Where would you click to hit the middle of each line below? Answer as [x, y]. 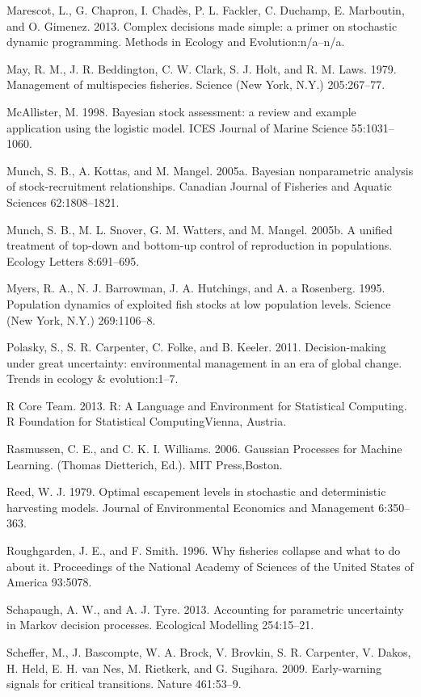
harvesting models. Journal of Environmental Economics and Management [191, 507]
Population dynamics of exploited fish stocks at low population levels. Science [199, 303]
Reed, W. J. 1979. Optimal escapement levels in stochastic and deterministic [196, 491]
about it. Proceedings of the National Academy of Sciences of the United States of [210, 566]
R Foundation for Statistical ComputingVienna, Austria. [147, 421]
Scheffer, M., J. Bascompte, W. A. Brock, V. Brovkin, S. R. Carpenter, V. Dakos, [209, 652]
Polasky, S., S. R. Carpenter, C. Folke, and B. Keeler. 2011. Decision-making [196, 347]
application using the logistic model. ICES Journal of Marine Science [177, 127]
